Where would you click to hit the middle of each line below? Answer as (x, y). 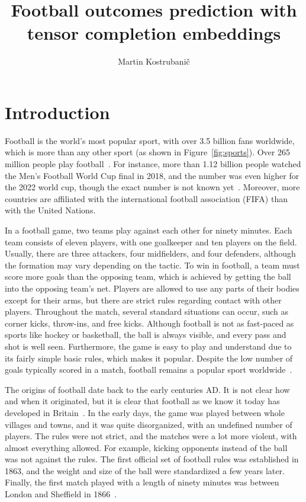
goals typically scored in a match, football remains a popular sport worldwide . (149, 370)
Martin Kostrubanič (154, 61)
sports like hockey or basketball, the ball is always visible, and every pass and (146, 335)
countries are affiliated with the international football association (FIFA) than (146, 198)
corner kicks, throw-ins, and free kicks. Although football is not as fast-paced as (149, 323)
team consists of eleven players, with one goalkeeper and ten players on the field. (151, 242)
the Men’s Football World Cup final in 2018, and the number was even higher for (152, 175)
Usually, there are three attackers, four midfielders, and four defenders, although (150, 253)
